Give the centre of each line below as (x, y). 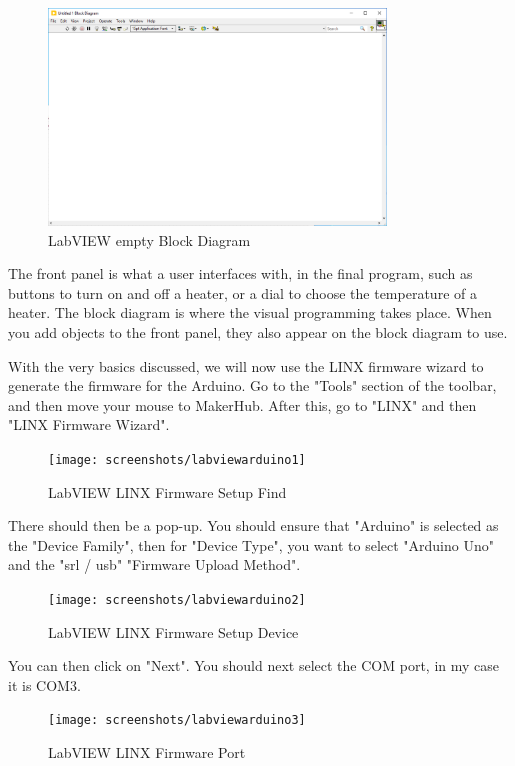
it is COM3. (44, 684)
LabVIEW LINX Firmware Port (147, 752)
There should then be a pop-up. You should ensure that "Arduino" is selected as (253, 525)
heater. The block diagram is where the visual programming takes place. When (250, 312)
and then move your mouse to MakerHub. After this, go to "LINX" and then (242, 404)
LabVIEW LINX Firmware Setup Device (173, 631)
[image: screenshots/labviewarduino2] (177, 599)
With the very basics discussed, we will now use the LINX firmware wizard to (246, 365)
